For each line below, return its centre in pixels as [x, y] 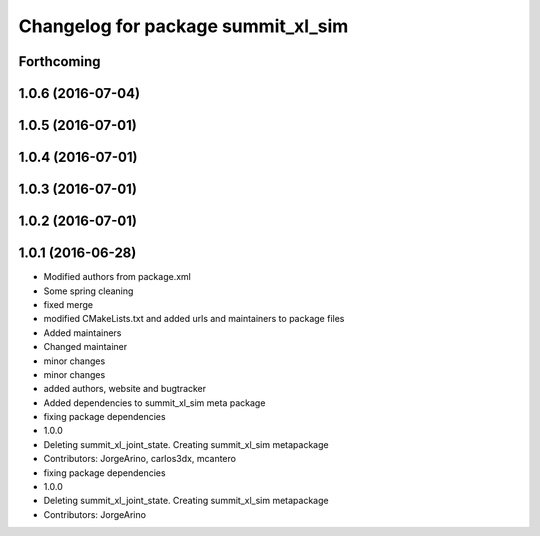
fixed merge [68, 304]
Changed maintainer [85, 347]
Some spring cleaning [88, 291]
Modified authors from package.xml [117, 277]
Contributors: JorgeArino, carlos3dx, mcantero [140, 459]
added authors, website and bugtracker [125, 389]
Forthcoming [59, 61]
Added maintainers [82, 332]
